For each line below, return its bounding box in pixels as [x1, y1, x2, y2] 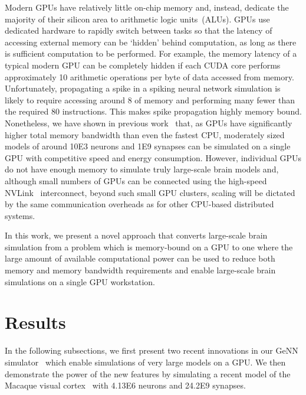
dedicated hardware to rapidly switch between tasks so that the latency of [5, 24, 272, 37]
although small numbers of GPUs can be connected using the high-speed [5, 174, 267, 187]
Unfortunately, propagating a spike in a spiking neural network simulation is [5, 82, 281, 94]
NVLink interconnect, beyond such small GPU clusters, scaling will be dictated [5, 186, 295, 198]
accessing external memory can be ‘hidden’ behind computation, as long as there [5, 35, 297, 48]
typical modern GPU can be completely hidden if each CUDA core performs [5, 58, 281, 71]
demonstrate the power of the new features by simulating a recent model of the [5, 367, 291, 380]
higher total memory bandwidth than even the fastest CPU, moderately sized [5, 128, 285, 141]
